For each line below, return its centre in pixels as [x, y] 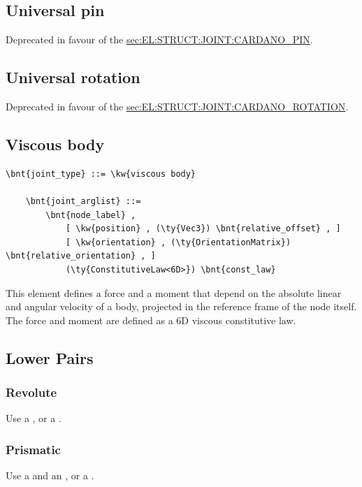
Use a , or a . [34, 418]
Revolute [31, 392]
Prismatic [33, 449]
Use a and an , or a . [50, 475]
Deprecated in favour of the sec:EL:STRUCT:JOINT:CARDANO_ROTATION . [177, 106]
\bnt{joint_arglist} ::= [83, 201]
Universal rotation [73, 77]
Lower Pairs [50, 357]
